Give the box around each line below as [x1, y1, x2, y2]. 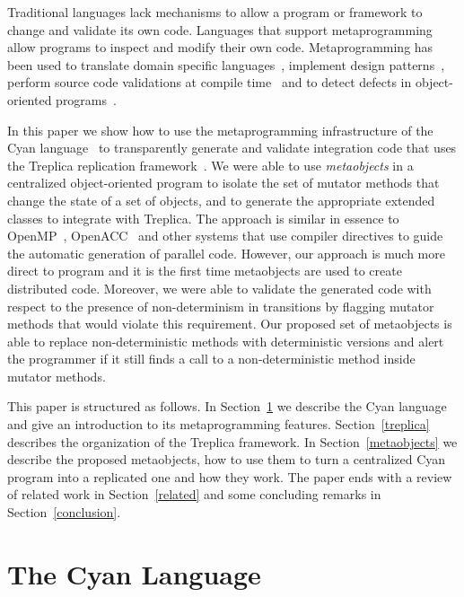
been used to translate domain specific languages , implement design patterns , [7, 55, 445, 74]
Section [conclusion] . [7, 503, 121, 522]
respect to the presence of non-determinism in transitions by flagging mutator [7, 296, 434, 315]
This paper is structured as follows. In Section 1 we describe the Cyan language [7, 397, 447, 416]
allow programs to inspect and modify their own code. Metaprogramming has [7, 38, 433, 57]
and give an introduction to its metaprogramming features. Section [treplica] [7, 415, 430, 434]
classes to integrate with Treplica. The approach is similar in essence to [7, 208, 399, 227]
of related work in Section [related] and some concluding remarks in [7, 485, 381, 504]
